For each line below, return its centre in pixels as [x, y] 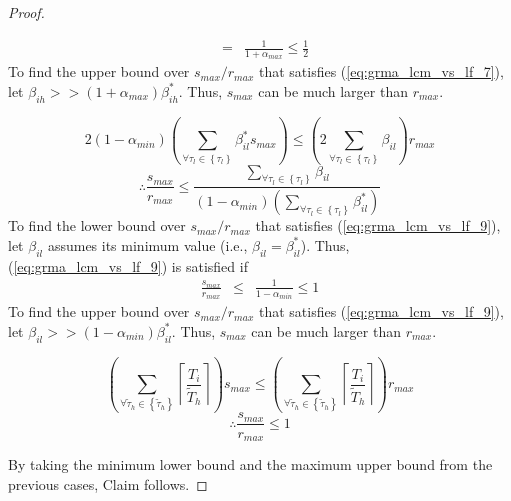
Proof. [26, 12]
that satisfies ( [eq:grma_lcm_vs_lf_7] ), [381, 71]
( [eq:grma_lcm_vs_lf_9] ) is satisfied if [128, 265]
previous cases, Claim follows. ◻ [108, 483]
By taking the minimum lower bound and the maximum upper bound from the [250, 463]
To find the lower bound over [97, 225]
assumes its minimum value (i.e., [147, 244]
